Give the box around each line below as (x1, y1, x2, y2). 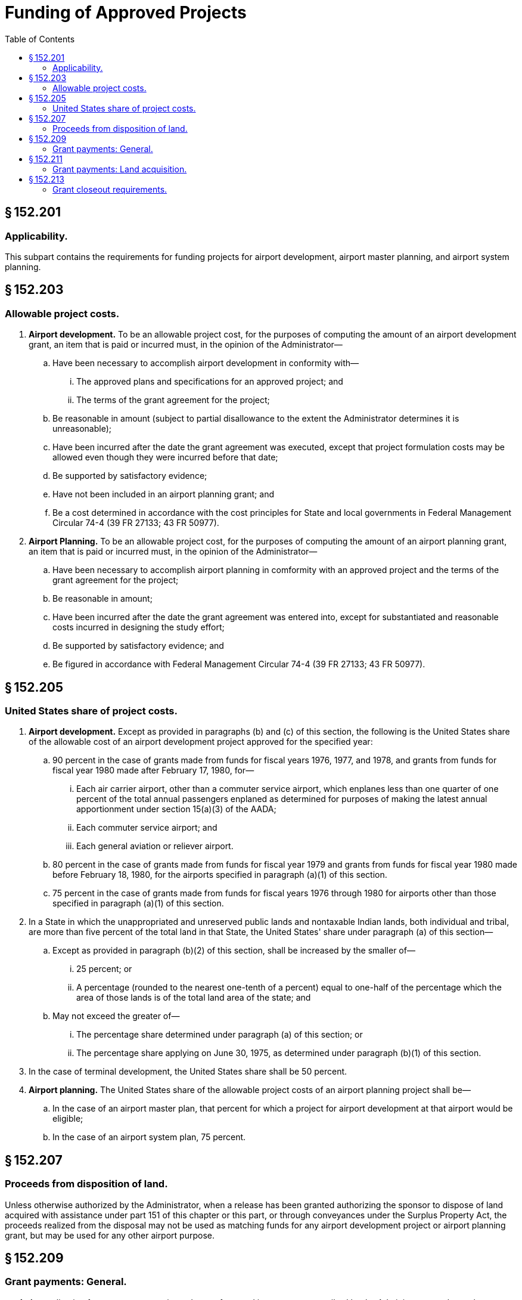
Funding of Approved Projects (5, 2, 247, 23)
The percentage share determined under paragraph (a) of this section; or (76, 1029, 363, 1040)
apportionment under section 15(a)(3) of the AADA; (76, 804, 276, 815)
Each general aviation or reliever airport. (76, 841, 234, 852)
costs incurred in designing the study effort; (52, 622, 225, 633)
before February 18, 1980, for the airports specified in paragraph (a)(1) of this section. (52, 869, 387, 880)
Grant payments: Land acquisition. (52, 163, 187, 174)
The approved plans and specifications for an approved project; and (76, 376, 343, 387)
